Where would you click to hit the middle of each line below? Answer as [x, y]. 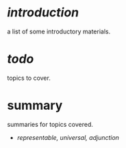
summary [35, 105]
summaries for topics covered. [50, 124]
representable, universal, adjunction [68, 137]
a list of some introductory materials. [59, 31]
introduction [43, 13]
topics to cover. [29, 78]
